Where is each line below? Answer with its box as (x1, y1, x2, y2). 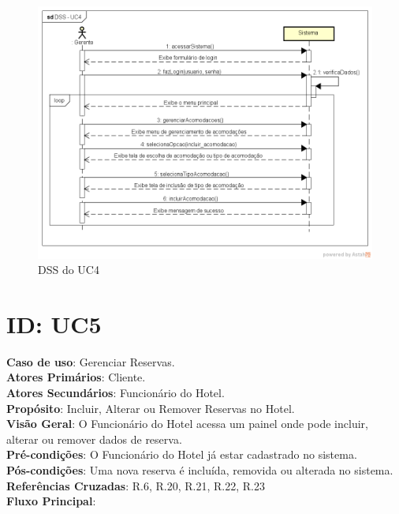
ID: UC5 (6, 307, 102, 340)
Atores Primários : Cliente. (6, 369, 146, 385)
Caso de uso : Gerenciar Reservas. (6, 353, 175, 370)
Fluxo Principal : (6, 493, 96, 509)
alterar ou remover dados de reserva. (6, 430, 182, 447)
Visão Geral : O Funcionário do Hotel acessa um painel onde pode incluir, (6, 415, 368, 432)
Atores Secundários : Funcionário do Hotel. (6, 385, 225, 400)
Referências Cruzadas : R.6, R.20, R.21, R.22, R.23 (6, 477, 265, 493)
